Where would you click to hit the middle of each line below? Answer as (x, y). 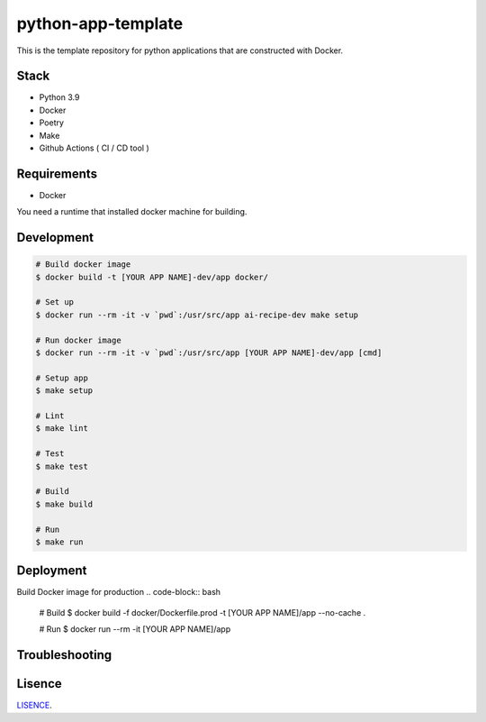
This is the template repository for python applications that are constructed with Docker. (180, 50)
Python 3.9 (59, 97)
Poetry (52, 123)
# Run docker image (78, 340)
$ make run (59, 542)
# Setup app (62, 378)
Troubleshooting (64, 655)
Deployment (52, 571)
